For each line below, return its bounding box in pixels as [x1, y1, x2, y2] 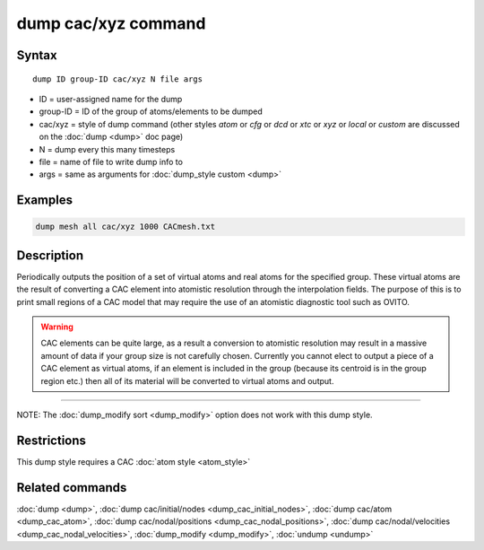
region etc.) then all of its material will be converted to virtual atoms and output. [40, 375, 334, 386]
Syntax [16, 48, 57, 63]
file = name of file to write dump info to [39, 156, 184, 167]
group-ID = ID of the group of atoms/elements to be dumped [39, 106, 264, 117]
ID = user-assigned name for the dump [39, 93, 183, 104]
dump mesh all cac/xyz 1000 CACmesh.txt [35, 222, 215, 232]
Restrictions [16, 432, 87, 448]
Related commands [16, 480, 127, 495]
